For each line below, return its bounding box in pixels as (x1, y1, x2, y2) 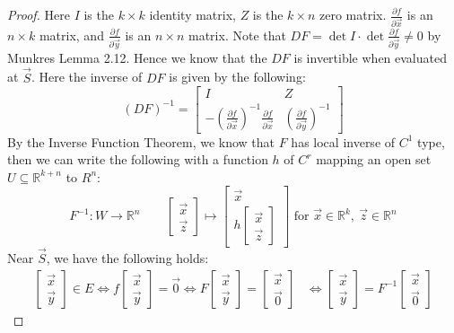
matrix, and (39, 25, 104, 44)
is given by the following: (169, 67, 306, 86)
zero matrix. (319, 5, 387, 23)
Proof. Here (7, 5, 70, 23)
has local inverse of (291, 132, 396, 151)
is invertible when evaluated (293, 48, 447, 66)
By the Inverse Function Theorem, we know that (7, 132, 275, 151)
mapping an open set (316, 150, 432, 169)
